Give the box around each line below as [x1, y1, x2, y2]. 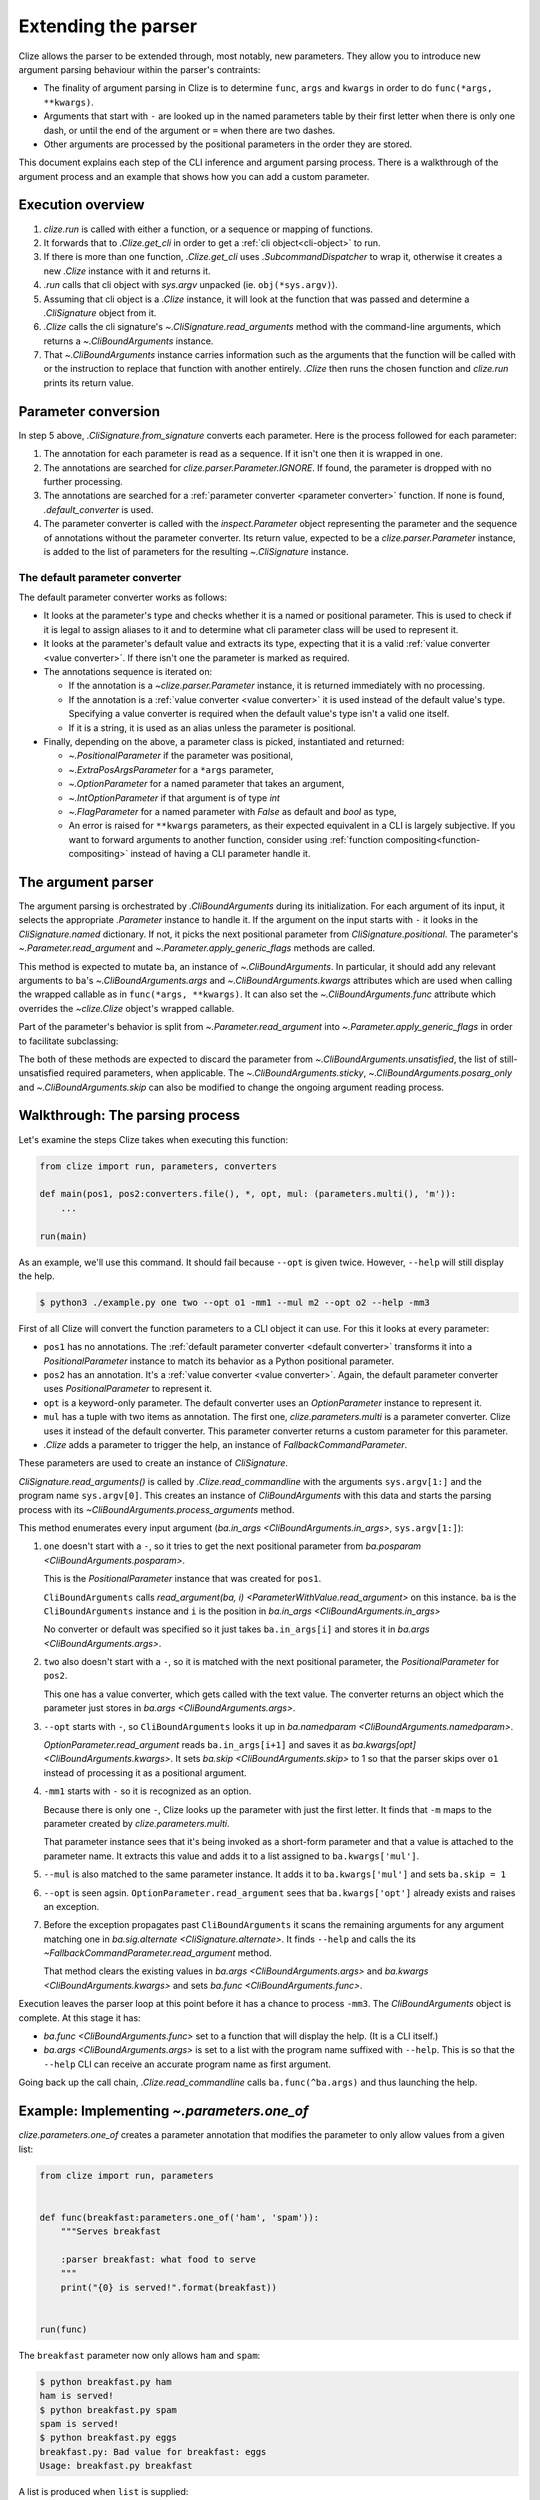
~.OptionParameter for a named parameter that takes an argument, [68, 778, 345, 790]
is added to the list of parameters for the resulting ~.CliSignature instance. [43, 545, 349, 557]
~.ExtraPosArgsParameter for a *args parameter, [68, 763, 274, 775]
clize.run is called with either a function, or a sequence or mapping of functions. [43, 223, 374, 235]
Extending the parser [18, 15, 198, 37]
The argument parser [18, 873, 154, 890]
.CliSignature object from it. [43, 306, 157, 319]
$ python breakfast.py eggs [39, 2432, 177, 2444]
